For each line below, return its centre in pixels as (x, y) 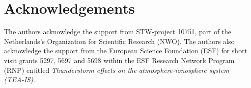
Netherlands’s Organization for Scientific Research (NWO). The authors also (119, 41)
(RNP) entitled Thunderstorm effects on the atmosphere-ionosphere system (117, 70)
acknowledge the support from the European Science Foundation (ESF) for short (126, 51)
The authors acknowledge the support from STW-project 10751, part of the (118, 32)
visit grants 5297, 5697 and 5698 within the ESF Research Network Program (119, 60)
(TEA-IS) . (20, 79)
